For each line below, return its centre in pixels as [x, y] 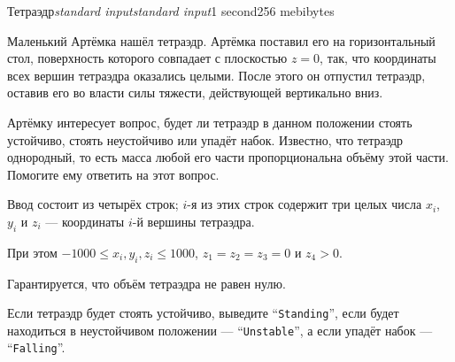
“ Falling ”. [36, 347]
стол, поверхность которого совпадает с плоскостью [147, 58]
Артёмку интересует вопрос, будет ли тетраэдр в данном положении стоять [210, 122]
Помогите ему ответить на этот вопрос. [113, 174]
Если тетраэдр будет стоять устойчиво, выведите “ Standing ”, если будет [203, 313]
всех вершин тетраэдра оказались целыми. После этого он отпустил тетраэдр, [216, 75]
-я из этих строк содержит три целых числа [305, 204]
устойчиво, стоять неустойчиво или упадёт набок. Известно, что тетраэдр [205, 139]
